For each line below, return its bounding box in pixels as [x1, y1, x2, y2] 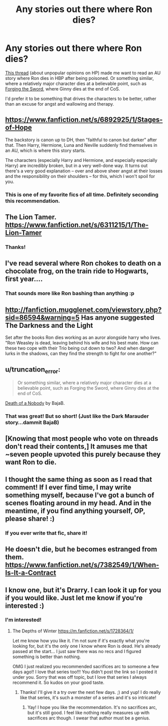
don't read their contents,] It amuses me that [5, 442, 147, 451]
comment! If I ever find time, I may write [5, 483, 131, 491]
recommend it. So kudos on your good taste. [12, 679, 104, 685]
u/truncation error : [5, 365, 61, 375]
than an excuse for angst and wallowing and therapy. [5, 101, 114, 107]
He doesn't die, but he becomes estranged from [5, 545, 157, 554]
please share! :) [5, 514, 55, 523]
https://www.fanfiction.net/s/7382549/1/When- [5, 561, 159, 569]
